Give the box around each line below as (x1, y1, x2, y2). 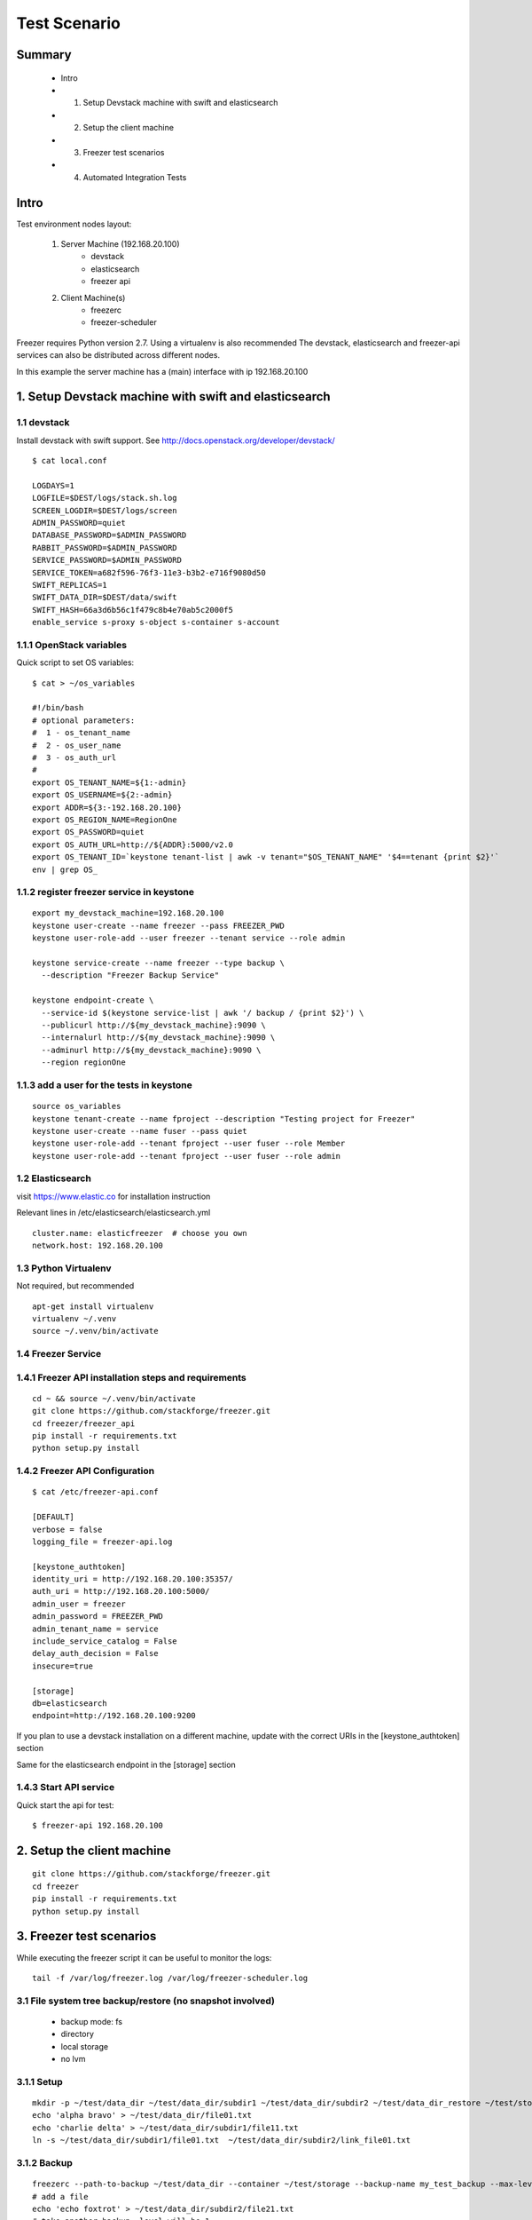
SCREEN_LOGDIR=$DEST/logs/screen (32, 505, 177, 515)
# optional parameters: (32, 715, 136, 725)
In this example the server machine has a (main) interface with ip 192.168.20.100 (16, 366, 309, 377)
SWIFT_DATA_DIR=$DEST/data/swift (32, 592, 177, 603)
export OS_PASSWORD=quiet (32, 827, 145, 837)
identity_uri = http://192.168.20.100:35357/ (32, 1574, 234, 1584)
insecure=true (32, 1661, 93, 1671)
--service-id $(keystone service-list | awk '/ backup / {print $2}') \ (41, 1008, 364, 1018)
